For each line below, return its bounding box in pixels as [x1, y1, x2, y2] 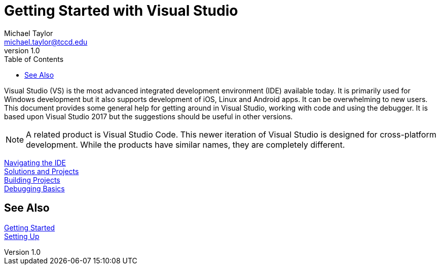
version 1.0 [4, 46, 40, 55]
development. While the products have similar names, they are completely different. [26, 139, 345, 150]
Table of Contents [4, 54, 64, 63]
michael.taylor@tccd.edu [4, 37, 88, 46]
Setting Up [4, 231, 40, 241]
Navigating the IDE [4, 158, 66, 167]
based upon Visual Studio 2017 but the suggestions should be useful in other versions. [4, 112, 293, 121]
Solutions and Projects [4, 166, 79, 176]
